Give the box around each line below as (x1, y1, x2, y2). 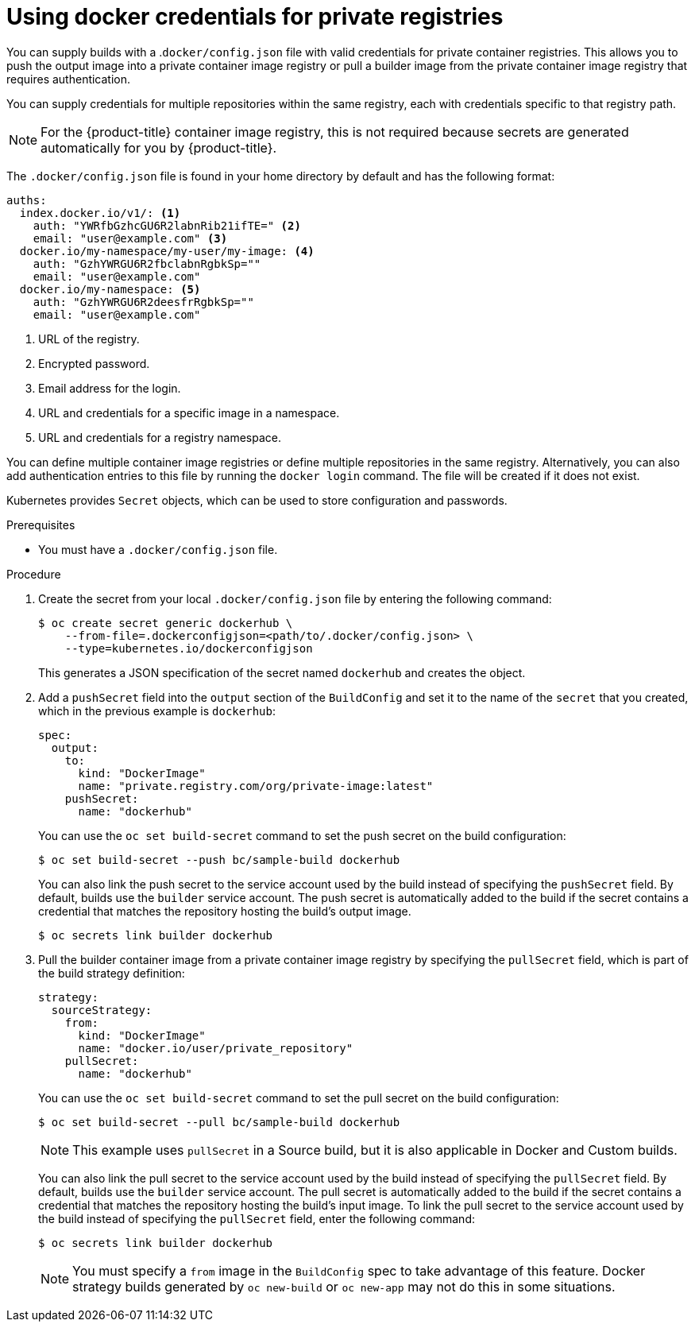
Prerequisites (6, 517, 75, 532)
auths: (6, 193, 47, 207)
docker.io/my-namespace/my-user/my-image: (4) (19, 244, 315, 257)
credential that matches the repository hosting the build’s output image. (38, 904, 411, 918)
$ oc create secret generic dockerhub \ (38, 616, 293, 629)
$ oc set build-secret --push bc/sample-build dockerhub (38, 853, 400, 866)
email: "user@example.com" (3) (33, 231, 228, 245)
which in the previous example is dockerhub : (38, 703, 276, 718)
